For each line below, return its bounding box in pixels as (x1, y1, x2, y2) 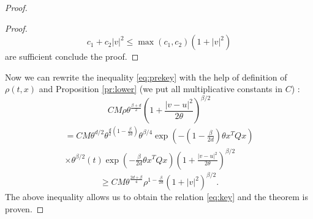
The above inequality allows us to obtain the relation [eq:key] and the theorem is (5, 190, 308, 203)
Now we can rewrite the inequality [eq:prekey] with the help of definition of (5, 70, 287, 83)
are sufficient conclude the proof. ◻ (5, 50, 139, 63)
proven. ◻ (5, 202, 44, 215)
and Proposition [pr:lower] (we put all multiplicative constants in (39, 82, 282, 95)
